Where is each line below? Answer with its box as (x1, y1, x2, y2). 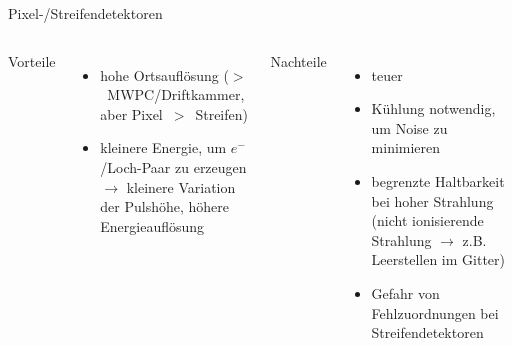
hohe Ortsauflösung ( (100, 64, 229, 85)
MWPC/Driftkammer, (107, 84, 245, 105)
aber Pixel (100, 103, 163, 124)
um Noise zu (371, 117, 448, 138)
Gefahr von (371, 282, 440, 303)
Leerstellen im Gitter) (371, 249, 506, 270)
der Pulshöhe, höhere (100, 196, 229, 217)
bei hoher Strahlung (371, 190, 494, 211)
